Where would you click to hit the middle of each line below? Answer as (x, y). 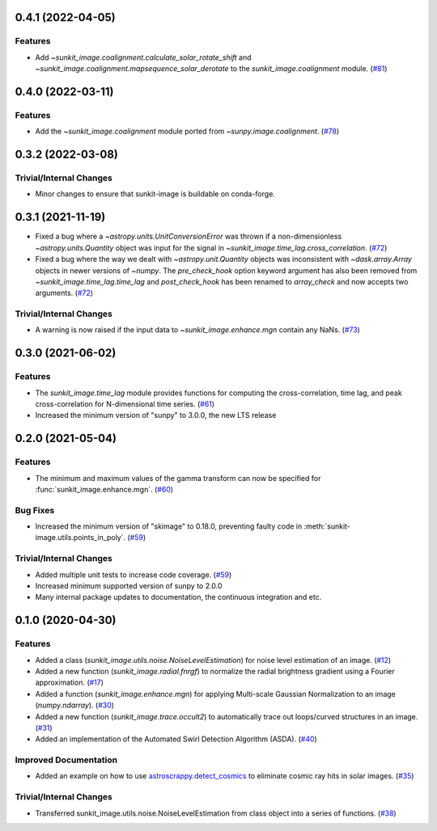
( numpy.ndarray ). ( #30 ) (75, 705)
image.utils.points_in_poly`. (81, 538)
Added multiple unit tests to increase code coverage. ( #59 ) (134, 575)
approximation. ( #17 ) (70, 682)
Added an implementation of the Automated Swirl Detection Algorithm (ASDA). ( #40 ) (176, 739)
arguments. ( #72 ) (64, 293)
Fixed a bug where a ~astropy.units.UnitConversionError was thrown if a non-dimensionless (189, 236)
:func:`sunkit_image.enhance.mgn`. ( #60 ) (104, 489)
